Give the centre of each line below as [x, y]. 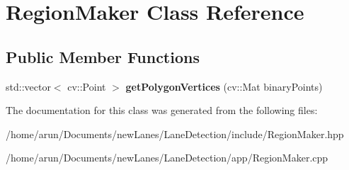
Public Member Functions [103, 56]
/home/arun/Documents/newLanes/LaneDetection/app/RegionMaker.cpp [167, 158]
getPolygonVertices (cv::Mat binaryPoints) [224, 86]
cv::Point [87, 86]
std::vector [28, 86]
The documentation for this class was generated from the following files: [162, 110]
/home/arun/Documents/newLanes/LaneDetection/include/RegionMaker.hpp [175, 134]
